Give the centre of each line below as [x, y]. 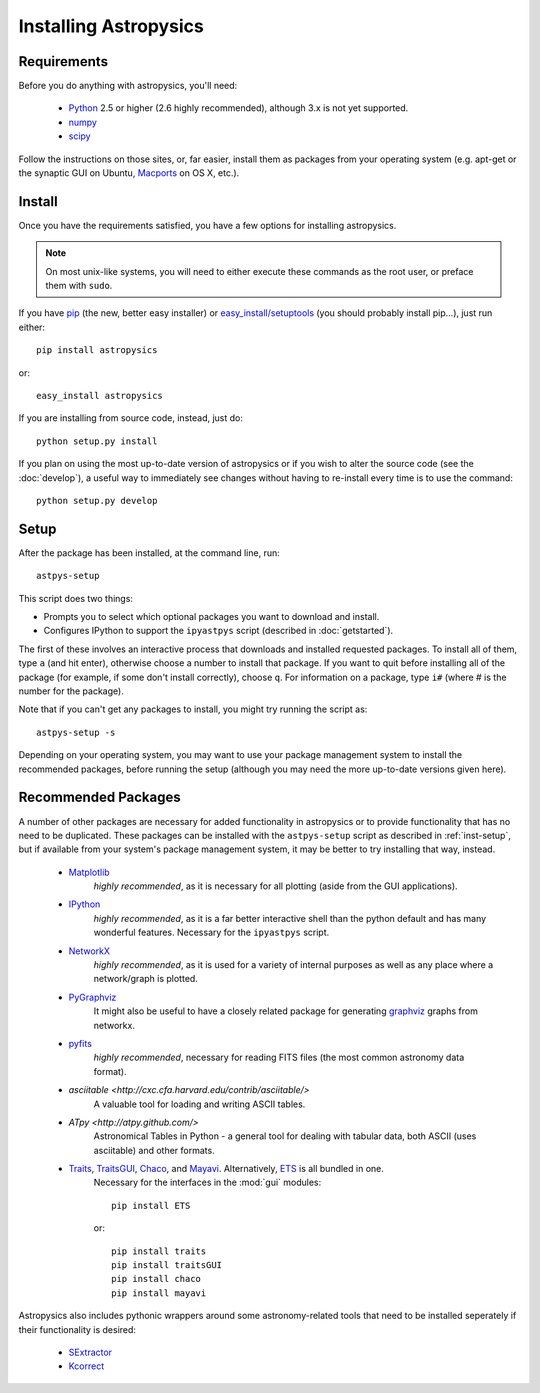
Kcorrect [86, 1366]
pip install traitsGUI [167, 1265]
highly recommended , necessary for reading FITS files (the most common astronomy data [279, 1057]
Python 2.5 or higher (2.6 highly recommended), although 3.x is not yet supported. [238, 108]
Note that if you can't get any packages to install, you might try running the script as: [193, 709]
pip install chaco [156, 1279]
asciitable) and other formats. [154, 1150]
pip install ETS [151, 1205]
